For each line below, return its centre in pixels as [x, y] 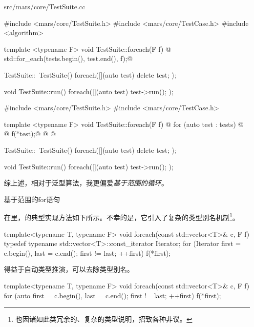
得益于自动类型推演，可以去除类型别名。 [69, 269]
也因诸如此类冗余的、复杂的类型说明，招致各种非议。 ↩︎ [104, 319]
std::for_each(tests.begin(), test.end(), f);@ [68, 58]
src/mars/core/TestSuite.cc [45, 6]
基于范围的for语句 [32, 199]
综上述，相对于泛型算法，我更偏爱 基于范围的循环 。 [86, 183]
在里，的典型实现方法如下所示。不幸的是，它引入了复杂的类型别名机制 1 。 [122, 216]
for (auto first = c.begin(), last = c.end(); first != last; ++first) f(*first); [113, 295]
